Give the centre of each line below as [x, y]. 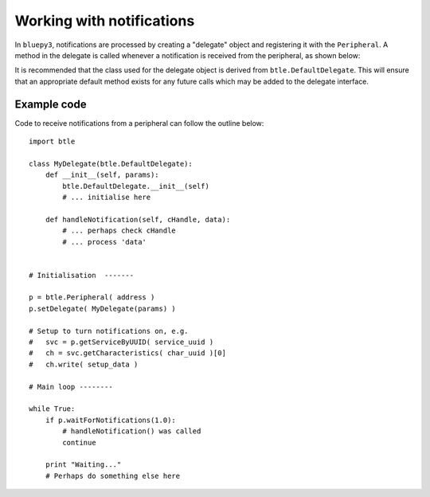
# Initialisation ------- [82, 275]
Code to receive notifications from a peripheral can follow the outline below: [139, 123]
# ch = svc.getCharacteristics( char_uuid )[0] [128, 353]
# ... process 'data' [105, 242]
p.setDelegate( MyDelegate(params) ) [103, 308]
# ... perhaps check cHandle [119, 231]
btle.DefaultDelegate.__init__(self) [136, 186]
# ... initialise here [107, 197]
